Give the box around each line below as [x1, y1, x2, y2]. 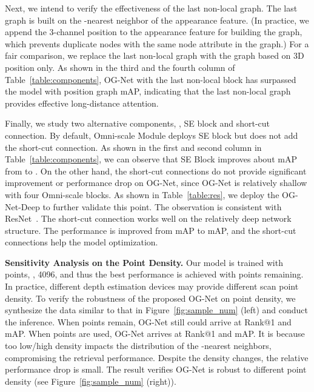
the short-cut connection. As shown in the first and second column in [5, 141, 262, 153]
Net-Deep [5, 200, 40, 213]
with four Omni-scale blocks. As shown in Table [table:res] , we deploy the [5, 188, 279, 201]
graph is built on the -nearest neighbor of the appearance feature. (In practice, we [5, 13, 309, 26]
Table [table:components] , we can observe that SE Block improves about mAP [5, 153, 297, 165]
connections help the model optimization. [5, 236, 158, 248]
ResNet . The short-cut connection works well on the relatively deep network [5, 212, 292, 225]
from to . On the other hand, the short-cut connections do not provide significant [5, 164, 307, 177]
